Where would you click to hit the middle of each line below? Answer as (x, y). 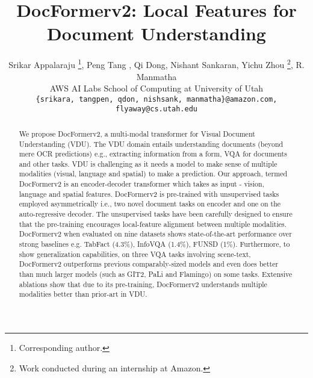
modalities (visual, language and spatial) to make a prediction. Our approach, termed (153, 174)
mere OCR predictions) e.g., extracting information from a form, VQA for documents (153, 154)
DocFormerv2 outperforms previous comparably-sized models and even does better (149, 264)
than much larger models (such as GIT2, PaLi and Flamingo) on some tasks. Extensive (156, 274)
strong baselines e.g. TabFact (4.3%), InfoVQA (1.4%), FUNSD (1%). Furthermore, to (154, 244)
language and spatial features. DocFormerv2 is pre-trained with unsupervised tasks (149, 194)
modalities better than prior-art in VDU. (83, 294)
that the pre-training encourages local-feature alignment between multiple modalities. (153, 224)
